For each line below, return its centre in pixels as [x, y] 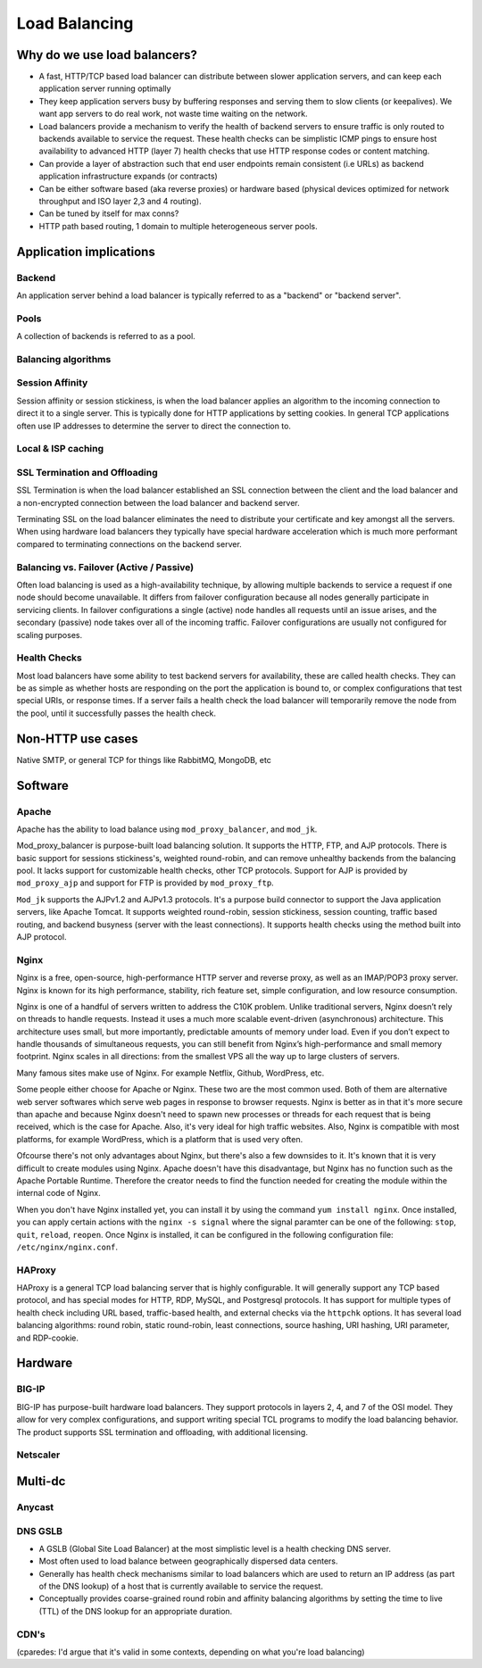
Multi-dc [41, 1481]
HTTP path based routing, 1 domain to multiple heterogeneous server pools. [178, 226]
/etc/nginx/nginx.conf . [67, 1247]
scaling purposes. [50, 635]
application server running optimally [105, 88]
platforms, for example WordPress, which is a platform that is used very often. [160, 1139]
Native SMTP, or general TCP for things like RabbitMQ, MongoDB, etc [144, 759]
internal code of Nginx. [59, 1193]
